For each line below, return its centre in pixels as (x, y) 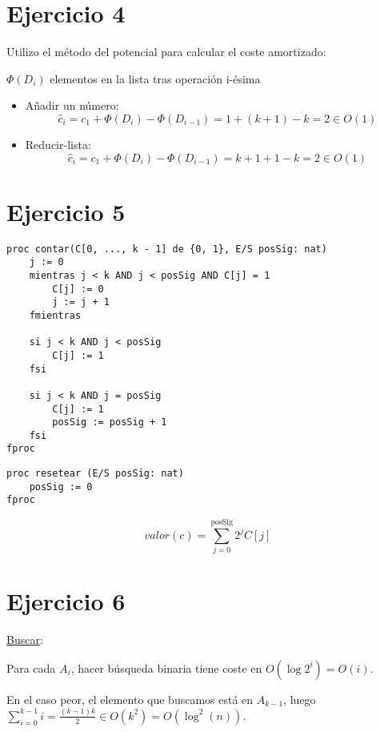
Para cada (31, 668)
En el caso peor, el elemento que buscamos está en (130, 699)
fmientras (55, 315)
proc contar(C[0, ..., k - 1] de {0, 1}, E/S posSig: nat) (167, 249)
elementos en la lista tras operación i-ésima (155, 78)
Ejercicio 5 (66, 211)
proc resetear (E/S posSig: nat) (95, 474)
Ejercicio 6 (66, 601)
